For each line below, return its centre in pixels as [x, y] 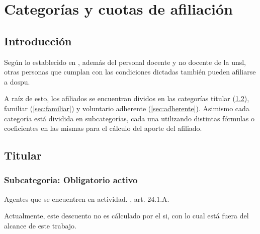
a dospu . [17, 81]
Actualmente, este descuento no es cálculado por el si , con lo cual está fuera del [126, 216]
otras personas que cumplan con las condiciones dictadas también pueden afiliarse [130, 72]
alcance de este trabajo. [40, 225]
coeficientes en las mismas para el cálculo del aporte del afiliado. [103, 128]
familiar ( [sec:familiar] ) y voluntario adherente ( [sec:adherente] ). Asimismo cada [127, 108]
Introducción [38, 41]
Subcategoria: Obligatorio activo [71, 180]
